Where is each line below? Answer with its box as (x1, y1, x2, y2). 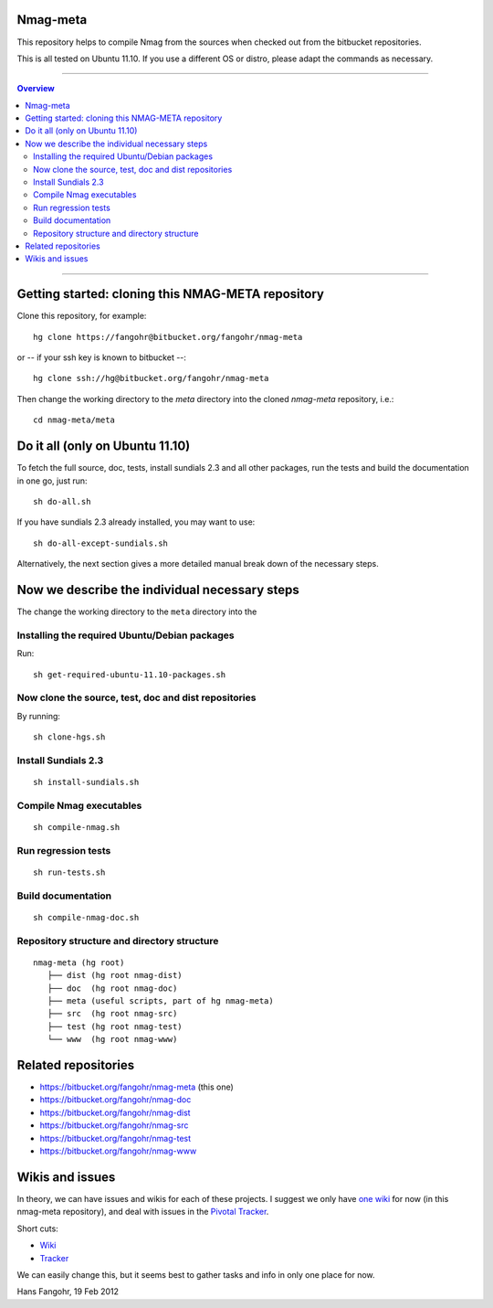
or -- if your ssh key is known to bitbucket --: (16, 352, 187, 363)
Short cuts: (16, 1223, 58, 1234)
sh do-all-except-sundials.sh (33, 537, 169, 548)
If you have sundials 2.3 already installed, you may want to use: (16, 516, 256, 527)
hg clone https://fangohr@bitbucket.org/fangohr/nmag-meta (33, 332, 303, 342)
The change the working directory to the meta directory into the (16, 606, 257, 617)
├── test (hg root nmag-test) (47, 1021, 183, 1032)
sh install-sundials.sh (33, 777, 140, 788)
